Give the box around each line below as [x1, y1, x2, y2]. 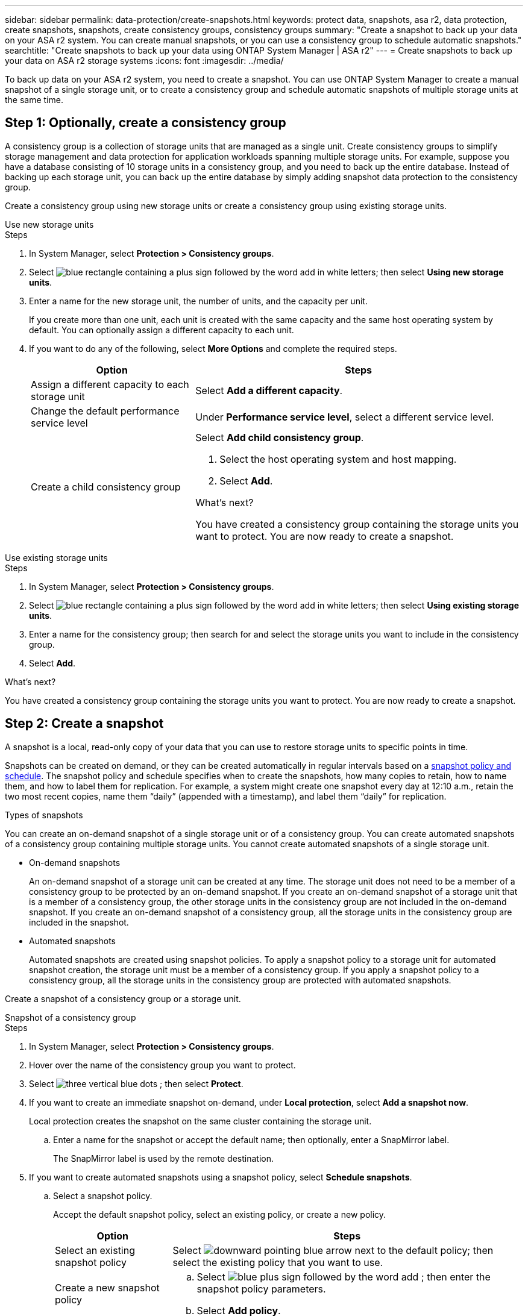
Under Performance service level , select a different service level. [195, 410, 494, 423]
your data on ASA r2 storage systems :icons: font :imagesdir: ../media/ [5, 55, 284, 66]
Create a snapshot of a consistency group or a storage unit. [5, 993, 241, 1004]
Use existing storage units [5, 552, 108, 563]
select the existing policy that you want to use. [172, 1256, 383, 1268]
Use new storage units [5, 219, 94, 230]
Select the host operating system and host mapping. [219, 453, 457, 465]
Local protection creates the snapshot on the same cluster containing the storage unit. [29, 1115, 372, 1126]
